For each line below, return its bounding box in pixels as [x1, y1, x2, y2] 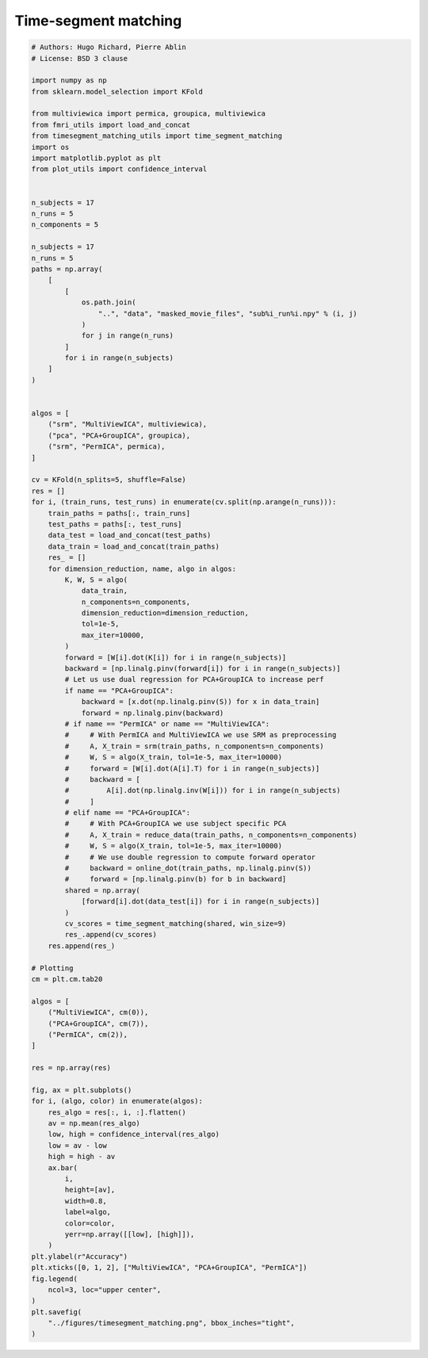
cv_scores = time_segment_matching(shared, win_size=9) [64, 920, 287, 928]
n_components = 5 [31, 220, 99, 229]
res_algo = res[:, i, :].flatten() [48, 1107, 186, 1117]
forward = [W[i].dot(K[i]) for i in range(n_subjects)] [64, 652, 287, 662]
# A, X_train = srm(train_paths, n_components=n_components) [64, 741, 324, 751]
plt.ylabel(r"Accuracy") [31, 1252, 128, 1260]
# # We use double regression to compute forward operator [64, 852, 316, 862]
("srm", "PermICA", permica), [48, 442, 166, 451]
